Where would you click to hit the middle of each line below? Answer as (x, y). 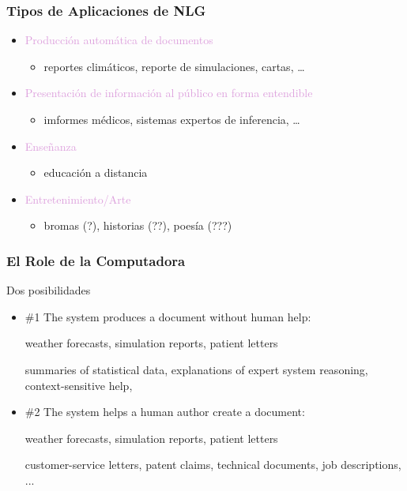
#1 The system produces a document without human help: (168, 316)
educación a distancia (96, 172)
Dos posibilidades (49, 290)
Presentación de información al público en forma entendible (169, 93)
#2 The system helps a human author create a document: (165, 412)
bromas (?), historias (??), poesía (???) (138, 225)
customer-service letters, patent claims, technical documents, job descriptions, (213, 465)
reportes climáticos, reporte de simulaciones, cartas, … (174, 66)
